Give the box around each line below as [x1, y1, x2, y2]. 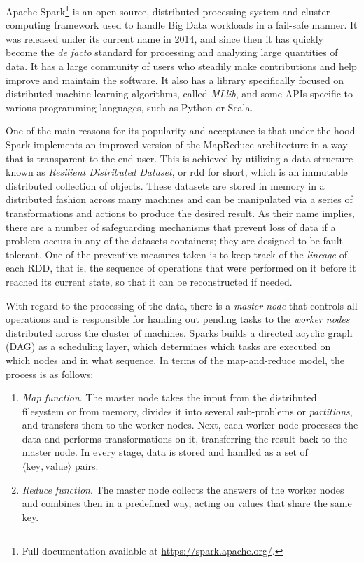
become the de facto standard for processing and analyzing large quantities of [6, 45, 338, 60]
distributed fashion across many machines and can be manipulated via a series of [6, 192, 353, 207]
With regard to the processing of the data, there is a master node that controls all [6, 298, 358, 312]
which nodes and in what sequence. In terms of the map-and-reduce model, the [6, 352, 345, 367]
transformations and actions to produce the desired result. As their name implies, [6, 205, 355, 220]
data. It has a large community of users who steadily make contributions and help [6, 59, 357, 74]
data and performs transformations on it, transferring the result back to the [22, 431, 348, 445]
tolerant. [6, 246, 42, 261]
